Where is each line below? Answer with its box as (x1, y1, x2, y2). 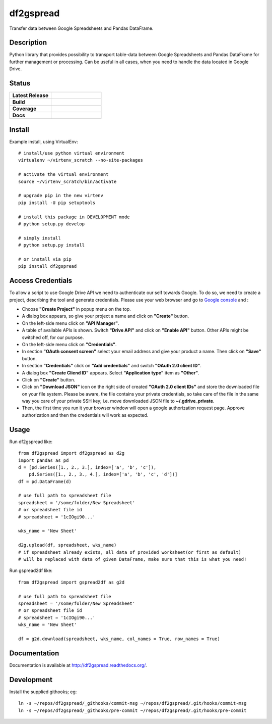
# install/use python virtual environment (18, 151, 125, 156)
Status (9, 79, 31, 88)
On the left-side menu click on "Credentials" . (22, 341, 117, 347)
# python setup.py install (18, 243, 85, 248)
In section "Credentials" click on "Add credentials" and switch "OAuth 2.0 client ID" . (22, 363, 201, 369)
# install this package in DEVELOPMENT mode (18, 214, 130, 220)
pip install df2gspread (18, 263, 77, 269)
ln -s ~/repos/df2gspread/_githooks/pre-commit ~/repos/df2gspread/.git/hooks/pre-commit (18, 707, 247, 713)
